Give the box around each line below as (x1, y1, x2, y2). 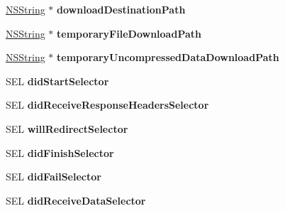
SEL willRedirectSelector (6, 121, 128, 136)
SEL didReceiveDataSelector (6, 193, 146, 207)
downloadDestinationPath (57, 2, 186, 16)
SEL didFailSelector (6, 169, 101, 184)
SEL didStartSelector (6, 73, 109, 88)
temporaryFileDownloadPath (57, 26, 201, 40)
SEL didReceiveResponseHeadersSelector (6, 97, 209, 112)
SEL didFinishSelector (6, 145, 114, 160)
